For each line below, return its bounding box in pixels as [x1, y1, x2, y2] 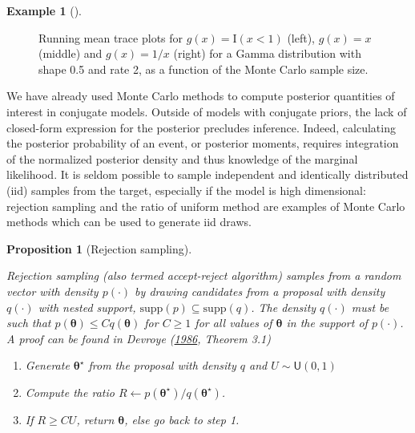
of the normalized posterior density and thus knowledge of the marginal [6, 150, 358, 167]
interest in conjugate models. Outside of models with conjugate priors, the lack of [6, 103, 407, 119]
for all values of [195, 314, 272, 331]
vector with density [6, 282, 99, 299]
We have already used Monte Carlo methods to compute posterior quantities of [6, 87, 395, 104]
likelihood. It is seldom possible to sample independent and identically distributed [6, 166, 409, 183]
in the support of [286, 314, 368, 331]
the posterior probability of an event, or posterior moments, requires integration [6, 135, 399, 152]
